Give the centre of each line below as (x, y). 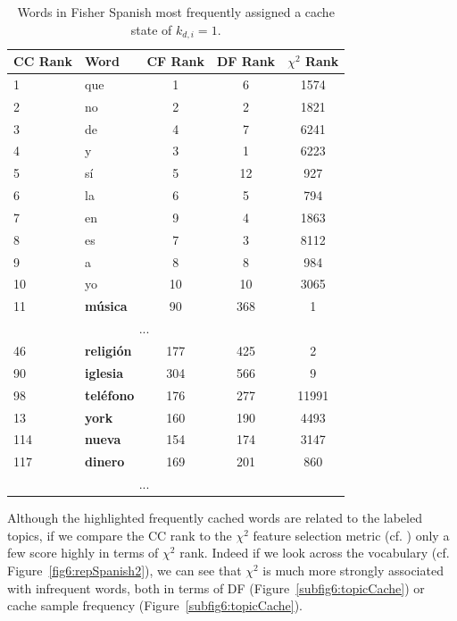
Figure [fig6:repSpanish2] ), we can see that (125, 570)
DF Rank (246, 61)
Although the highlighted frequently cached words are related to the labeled (215, 518)
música (106, 306)
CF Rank (175, 61)
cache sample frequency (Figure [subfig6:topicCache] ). (155, 605)
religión (108, 351)
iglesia (104, 372)
